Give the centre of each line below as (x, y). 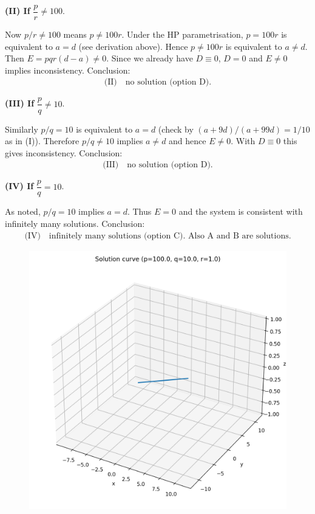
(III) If (20, 103)
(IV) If (19, 186)
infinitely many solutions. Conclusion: (75, 223)
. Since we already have (150, 58)
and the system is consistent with (241, 211)
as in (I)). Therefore (42, 141)
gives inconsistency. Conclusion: (64, 152)
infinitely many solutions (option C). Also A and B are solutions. (170, 236)
